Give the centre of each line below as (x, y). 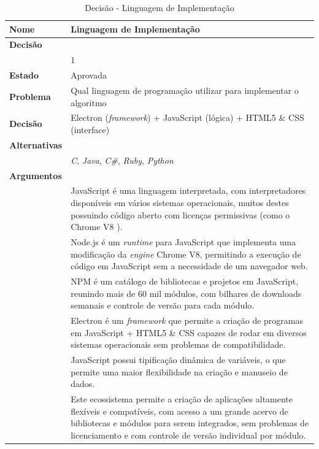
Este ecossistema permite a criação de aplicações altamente (182, 399)
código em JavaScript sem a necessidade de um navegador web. (189, 266)
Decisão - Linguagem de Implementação (159, 7)
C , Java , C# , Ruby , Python (122, 160)
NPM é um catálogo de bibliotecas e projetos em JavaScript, (185, 281)
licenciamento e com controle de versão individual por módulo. (188, 435)
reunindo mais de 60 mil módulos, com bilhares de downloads (186, 293)
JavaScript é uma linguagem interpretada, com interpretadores (188, 190)
